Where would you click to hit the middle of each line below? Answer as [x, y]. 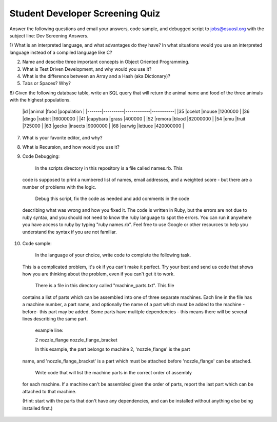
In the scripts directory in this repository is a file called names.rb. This [109, 168]
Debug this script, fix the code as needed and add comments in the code [112, 198]
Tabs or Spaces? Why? [47, 83]
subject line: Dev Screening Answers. [49, 35]
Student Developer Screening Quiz [85, 13]
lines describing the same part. [55, 319]
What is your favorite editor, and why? [62, 137]
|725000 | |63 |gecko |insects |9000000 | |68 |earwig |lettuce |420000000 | [103, 126]
